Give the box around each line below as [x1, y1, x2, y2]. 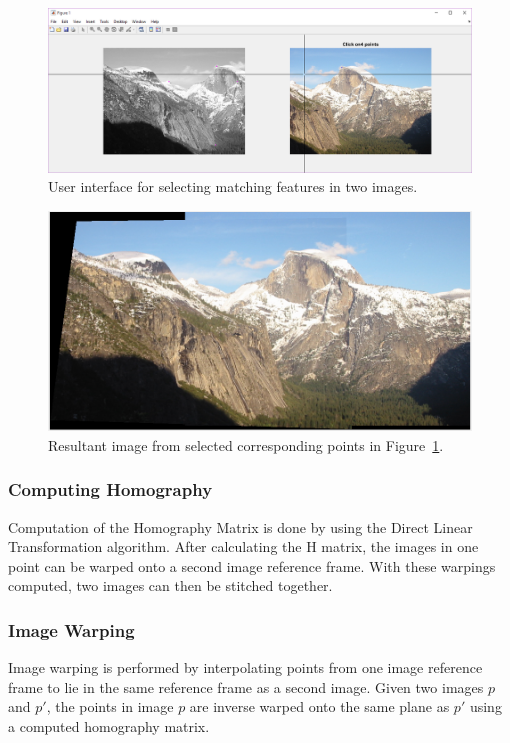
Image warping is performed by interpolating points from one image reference [8, 657, 483, 678]
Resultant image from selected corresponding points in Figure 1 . [48, 434, 444, 455]
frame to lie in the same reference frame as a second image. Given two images [8, 676, 484, 697]
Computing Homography [8, 477, 213, 502]
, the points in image [46, 696, 174, 717]
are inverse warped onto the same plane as [189, 696, 450, 717]
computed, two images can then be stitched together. [8, 575, 333, 596]
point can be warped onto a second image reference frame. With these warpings [8, 555, 496, 576]
